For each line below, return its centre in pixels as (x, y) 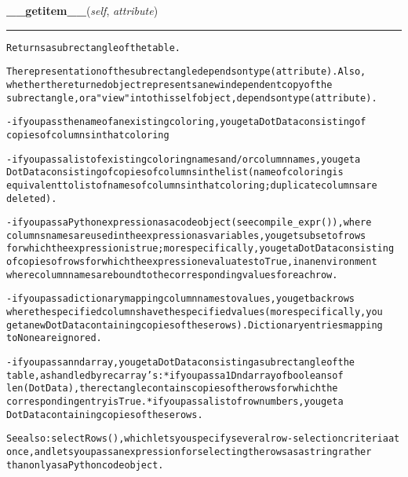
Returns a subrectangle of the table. (93, 48)
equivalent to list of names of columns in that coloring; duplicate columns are (192, 185)
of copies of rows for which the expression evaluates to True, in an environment (192, 262)
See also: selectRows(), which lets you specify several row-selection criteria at (203, 439)
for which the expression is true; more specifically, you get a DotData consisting (200, 249)
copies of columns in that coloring (88, 135)
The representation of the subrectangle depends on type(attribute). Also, (186, 72)
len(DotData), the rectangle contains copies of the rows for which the (172, 389)
